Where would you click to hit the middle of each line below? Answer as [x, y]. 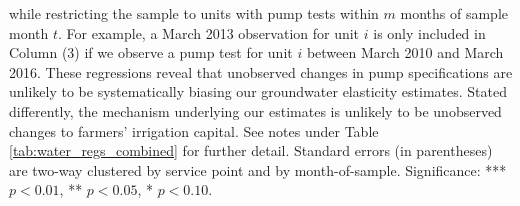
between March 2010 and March [405, 52]
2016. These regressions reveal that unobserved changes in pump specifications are [261, 71]
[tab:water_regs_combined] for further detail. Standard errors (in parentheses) [251, 150]
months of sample [454, 13]
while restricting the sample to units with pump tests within [194, 13]
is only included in [429, 32]
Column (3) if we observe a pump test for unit [151, 52]
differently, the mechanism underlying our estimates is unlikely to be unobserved [255, 110]
